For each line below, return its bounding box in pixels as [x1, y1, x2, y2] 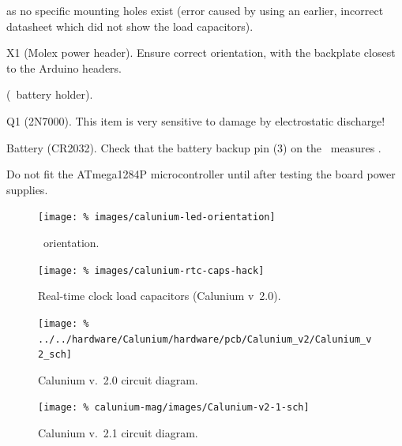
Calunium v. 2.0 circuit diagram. [38, 371, 198, 388]
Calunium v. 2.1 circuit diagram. [38, 425, 198, 441]
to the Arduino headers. [6, 59, 122, 76]
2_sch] [38, 349, 72, 361]
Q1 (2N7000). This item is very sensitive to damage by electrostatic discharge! [6, 112, 385, 129]
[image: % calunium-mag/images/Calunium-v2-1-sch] [38, 402, 310, 414]
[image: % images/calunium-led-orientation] [38, 212, 276, 223]
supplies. [6, 181, 48, 197]
